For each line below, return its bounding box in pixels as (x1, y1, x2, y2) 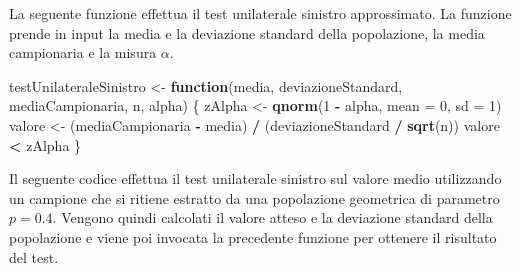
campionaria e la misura (9, 42, 157, 63)
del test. (9, 246, 59, 267)
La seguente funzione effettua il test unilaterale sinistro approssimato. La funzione (9, 3, 512, 23)
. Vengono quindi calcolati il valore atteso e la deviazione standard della (52, 207, 493, 228)
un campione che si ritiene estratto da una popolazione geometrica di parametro (9, 187, 500, 208)
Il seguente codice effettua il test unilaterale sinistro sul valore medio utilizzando (9, 168, 502, 189)
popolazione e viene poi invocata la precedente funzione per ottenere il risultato (9, 226, 497, 247)
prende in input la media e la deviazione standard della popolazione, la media (9, 22, 485, 43)
